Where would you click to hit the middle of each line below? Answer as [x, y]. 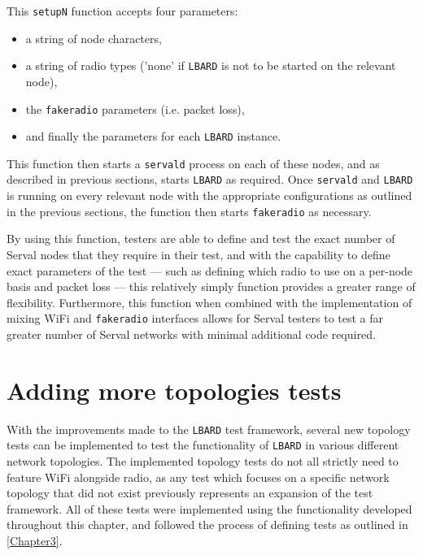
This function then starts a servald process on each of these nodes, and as [193, 163]
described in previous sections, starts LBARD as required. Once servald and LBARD [210, 179]
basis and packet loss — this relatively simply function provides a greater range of [211, 286]
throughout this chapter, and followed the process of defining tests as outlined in [207, 525]
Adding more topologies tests [174, 390]
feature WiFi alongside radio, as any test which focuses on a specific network [198, 477]
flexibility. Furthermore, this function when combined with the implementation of [209, 302]
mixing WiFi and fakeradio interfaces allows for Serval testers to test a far [195, 318]
